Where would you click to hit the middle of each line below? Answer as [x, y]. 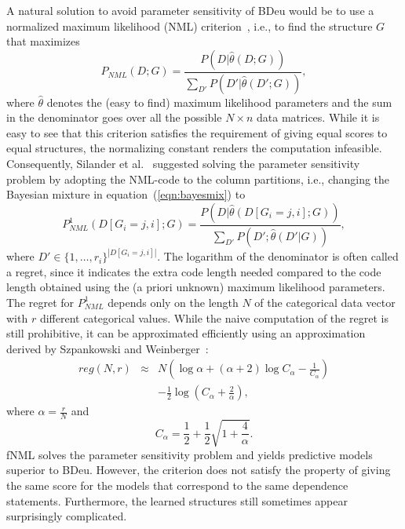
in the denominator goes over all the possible [114, 117]
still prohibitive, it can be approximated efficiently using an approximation [186, 333]
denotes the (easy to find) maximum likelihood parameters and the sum [219, 102]
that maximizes [43, 41]
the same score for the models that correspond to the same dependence [177, 485]
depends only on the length [173, 302]
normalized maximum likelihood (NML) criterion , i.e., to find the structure [190, 26]
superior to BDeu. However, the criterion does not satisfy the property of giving [199, 470]
